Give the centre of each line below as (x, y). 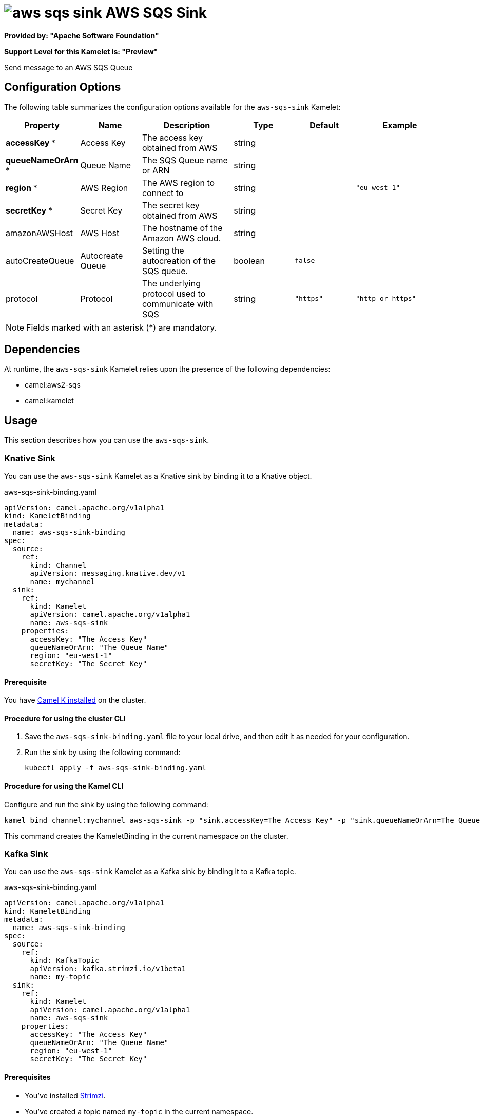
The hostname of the (182, 228)
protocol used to (174, 293)
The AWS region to (178, 182)
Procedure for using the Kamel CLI (64, 786)
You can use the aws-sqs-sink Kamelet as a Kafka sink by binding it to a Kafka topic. (150, 872)
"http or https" (386, 299)
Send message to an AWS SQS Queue (69, 67)
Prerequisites (27, 1077)
